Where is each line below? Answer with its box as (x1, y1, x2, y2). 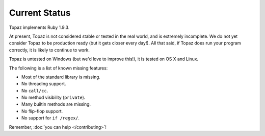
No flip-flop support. (21, 108, 63, 114)
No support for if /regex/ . (21, 115, 79, 121)
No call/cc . (21, 88, 48, 93)
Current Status (9, 7, 71, 18)
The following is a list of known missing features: (9, 65, 108, 71)
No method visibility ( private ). (21, 94, 85, 100)
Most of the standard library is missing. (21, 74, 101, 80)
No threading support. (21, 81, 66, 87)
